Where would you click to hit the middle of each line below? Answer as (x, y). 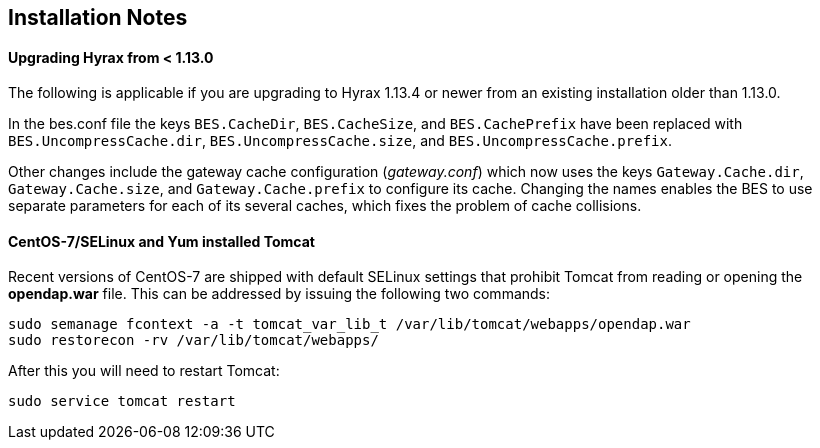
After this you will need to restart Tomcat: (144, 371)
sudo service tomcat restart (122, 401)
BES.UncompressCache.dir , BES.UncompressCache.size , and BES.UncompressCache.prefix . (340, 141)
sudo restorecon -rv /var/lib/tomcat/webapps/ (193, 340)
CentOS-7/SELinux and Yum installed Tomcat (161, 241)
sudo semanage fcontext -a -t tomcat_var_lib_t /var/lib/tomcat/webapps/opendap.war (349, 324)
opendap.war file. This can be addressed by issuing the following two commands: (279, 294)
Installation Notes (98, 17)
